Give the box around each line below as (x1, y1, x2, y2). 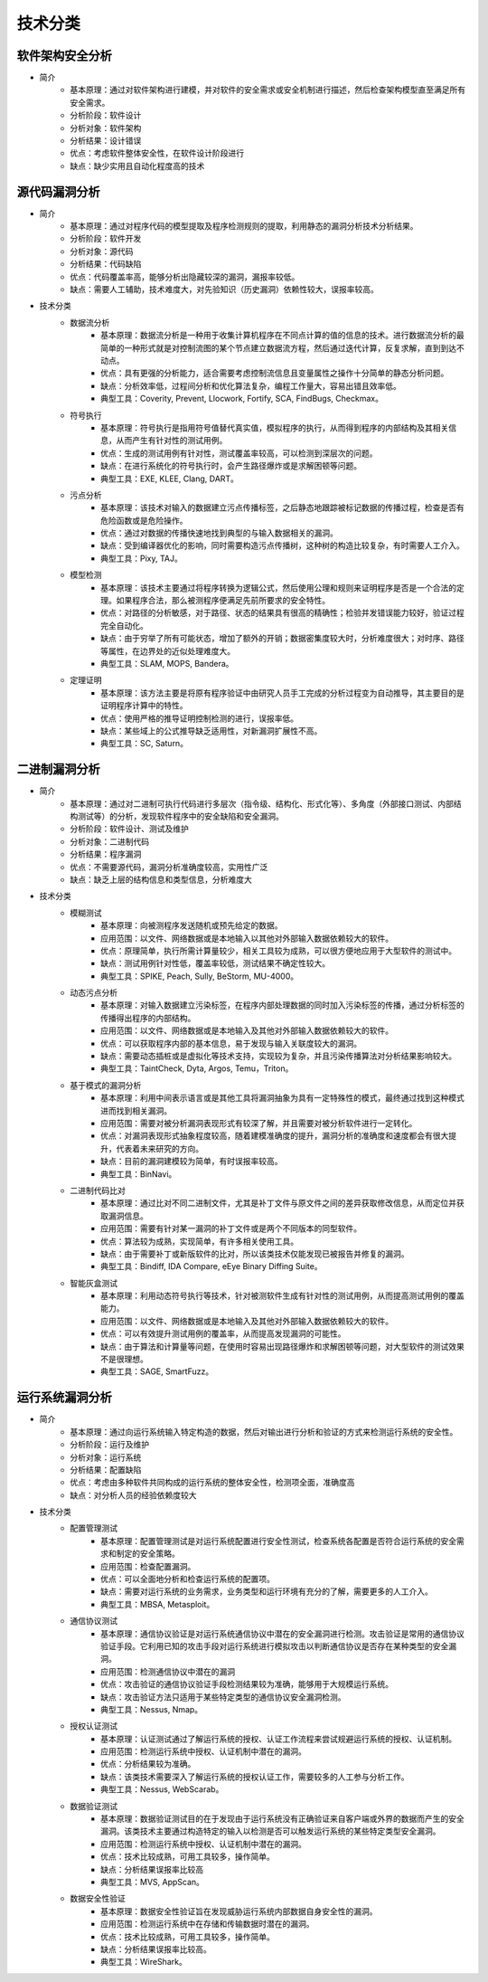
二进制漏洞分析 (16, 762, 100, 777)
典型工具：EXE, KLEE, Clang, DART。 (100, 473, 239, 484)
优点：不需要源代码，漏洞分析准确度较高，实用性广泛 (70, 861, 268, 872)
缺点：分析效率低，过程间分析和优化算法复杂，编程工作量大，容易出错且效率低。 (100, 380, 401, 391)
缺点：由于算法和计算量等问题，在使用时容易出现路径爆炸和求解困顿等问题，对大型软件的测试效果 (100, 1341, 465, 1351)
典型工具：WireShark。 (100, 1957, 187, 1968)
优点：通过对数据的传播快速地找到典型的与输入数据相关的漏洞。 (100, 527, 338, 538)
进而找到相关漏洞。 (100, 1105, 172, 1116)
